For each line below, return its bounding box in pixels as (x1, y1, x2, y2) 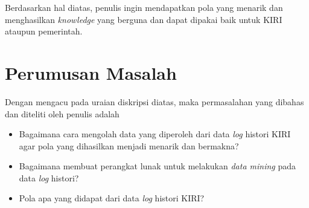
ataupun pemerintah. (5, 25, 83, 37)
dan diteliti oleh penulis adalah (5, 107, 119, 120)
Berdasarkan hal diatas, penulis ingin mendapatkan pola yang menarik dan (5, 1, 283, 13)
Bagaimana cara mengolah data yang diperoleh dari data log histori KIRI (19, 128, 291, 140)
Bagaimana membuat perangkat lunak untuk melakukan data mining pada (19, 160, 296, 172)
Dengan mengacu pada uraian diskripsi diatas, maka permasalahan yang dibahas (5, 95, 304, 108)
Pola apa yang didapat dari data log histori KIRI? (19, 192, 205, 204)
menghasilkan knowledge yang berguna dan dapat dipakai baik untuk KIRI (5, 13, 282, 25)
